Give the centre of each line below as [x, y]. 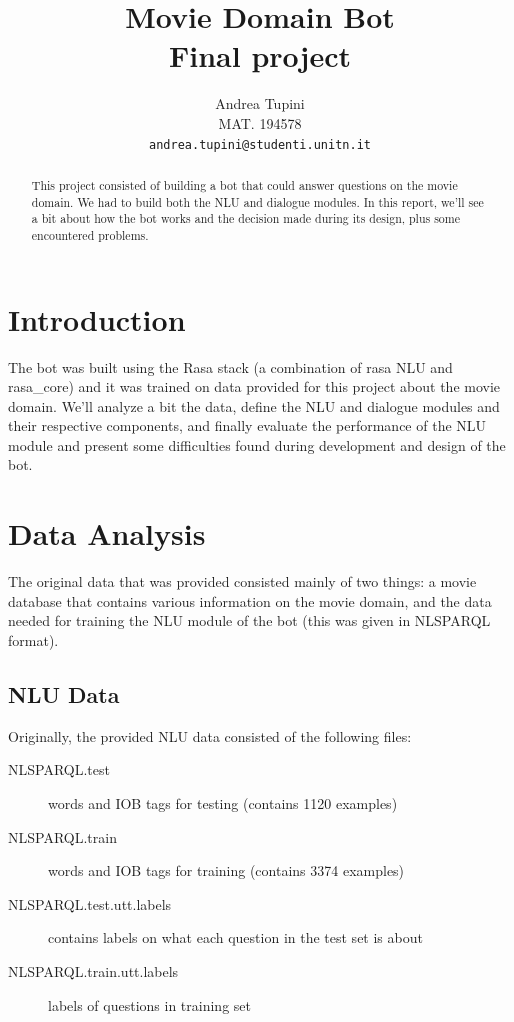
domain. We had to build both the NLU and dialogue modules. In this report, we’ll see [257, 201]
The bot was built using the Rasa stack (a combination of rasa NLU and [230, 366]
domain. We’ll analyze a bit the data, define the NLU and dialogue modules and [254, 405]
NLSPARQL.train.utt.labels [93, 970]
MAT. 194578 [260, 122]
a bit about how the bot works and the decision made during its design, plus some [245, 218]
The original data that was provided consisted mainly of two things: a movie [242, 581]
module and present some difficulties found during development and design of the [257, 444]
